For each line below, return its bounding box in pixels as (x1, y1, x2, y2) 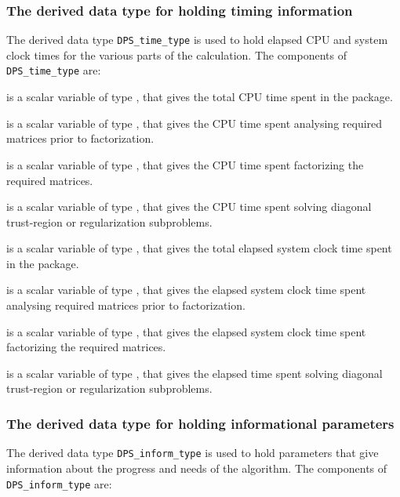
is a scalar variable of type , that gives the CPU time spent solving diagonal (6, 198, 372, 215)
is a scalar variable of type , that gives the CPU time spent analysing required (6, 114, 383, 131)
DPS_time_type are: (6, 62, 101, 78)
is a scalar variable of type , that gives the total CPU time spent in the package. (6, 89, 393, 105)
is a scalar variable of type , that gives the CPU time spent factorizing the (6, 156, 364, 172)
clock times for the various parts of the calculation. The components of (6, 46, 347, 63)
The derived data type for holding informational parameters (6, 413, 395, 433)
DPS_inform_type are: (6, 475, 112, 492)
